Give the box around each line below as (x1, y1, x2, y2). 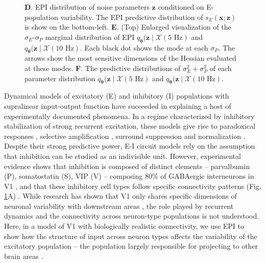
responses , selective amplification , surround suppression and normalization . (4, 130, 246, 141)
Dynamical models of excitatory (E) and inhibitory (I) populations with (4, 90, 229, 101)
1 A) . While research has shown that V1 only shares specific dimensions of (4, 190, 237, 201)
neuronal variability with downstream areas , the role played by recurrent (4, 200, 234, 211)
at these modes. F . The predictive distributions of (25, 62, 181, 73)
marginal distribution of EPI (45, 31, 135, 42)
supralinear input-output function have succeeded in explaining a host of (4, 100, 231, 111)
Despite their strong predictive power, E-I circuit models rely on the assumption (4, 140, 255, 151)
